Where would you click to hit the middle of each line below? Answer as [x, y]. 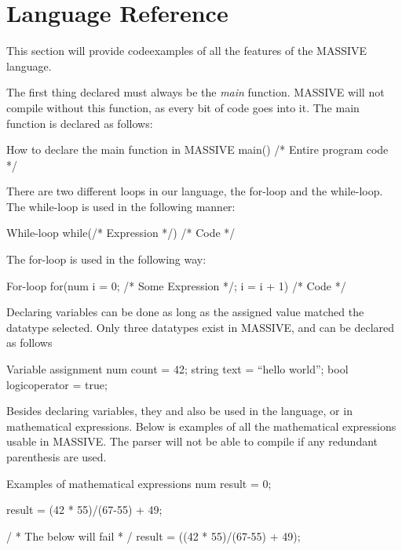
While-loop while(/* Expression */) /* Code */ [121, 233]
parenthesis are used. [57, 457]
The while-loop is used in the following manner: [121, 206]
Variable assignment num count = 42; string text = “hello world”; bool [177, 369]
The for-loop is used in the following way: [106, 259]
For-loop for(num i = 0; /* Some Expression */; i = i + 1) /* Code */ [176, 285]
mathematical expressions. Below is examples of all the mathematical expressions [201, 426]
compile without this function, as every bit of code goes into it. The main [183, 107]
